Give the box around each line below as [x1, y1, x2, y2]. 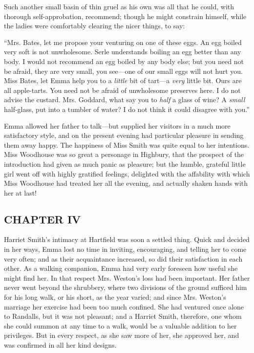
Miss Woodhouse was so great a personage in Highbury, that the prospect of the [4, 149, 244, 159]
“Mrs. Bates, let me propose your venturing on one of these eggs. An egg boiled [4, 37, 242, 47]
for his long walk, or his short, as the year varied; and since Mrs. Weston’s [4, 292, 226, 302]
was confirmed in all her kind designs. [4, 340, 117, 350]
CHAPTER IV [4, 211, 81, 226]
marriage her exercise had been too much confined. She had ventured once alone [4, 301, 244, 311]
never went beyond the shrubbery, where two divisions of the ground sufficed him [4, 282, 247, 292]
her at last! [4, 187, 37, 198]
